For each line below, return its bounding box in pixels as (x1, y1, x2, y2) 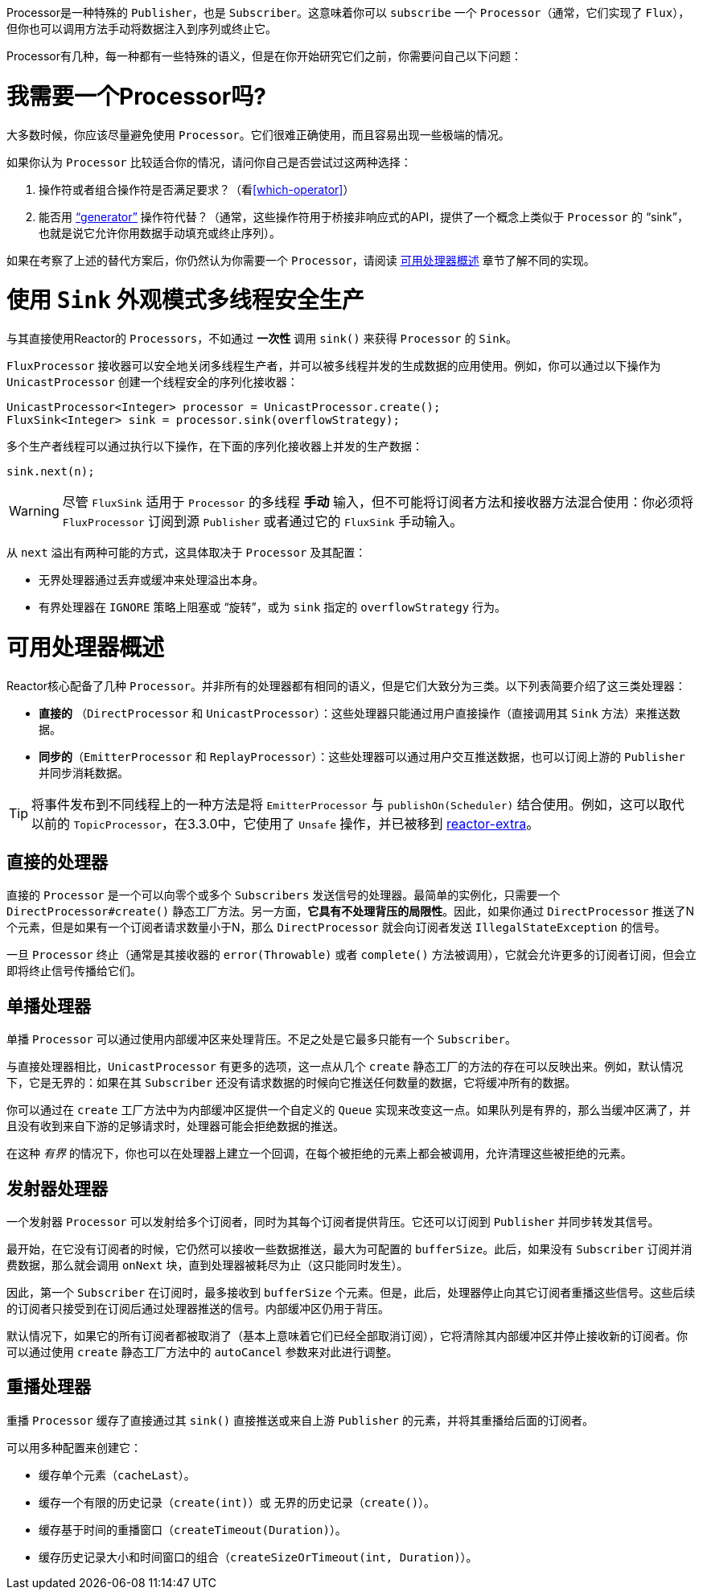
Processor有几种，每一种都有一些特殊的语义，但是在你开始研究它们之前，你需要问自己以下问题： (6, 49, 522, 63)
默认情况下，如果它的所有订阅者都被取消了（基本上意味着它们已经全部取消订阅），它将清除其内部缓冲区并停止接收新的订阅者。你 (6, 1329, 688, 1343)
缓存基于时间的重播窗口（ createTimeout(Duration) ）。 (39, 1522, 347, 1536)
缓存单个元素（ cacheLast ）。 (39, 1467, 195, 1482)
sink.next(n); (6, 465, 95, 478)
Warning (9, 503, 60, 519)
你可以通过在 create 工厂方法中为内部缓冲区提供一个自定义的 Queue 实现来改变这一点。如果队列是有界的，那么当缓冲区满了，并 (6, 1103, 691, 1117)
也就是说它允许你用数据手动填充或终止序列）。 (39, 225, 281, 240)
